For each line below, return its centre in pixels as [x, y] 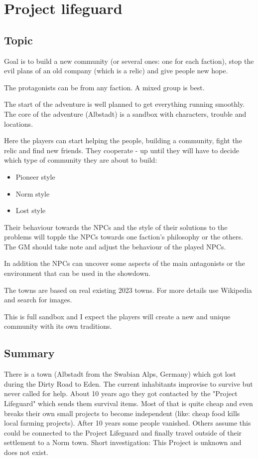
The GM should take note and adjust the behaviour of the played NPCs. [115, 246]
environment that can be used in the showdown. [77, 273]
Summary [29, 353]
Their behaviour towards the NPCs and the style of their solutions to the [116, 227]
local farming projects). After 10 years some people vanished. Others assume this [128, 423]
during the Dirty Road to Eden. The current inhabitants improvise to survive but [129, 383]
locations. [19, 123]
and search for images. [38, 300]
